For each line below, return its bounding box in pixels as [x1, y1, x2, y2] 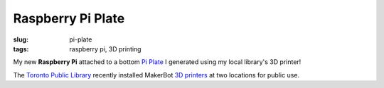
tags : [13, 44, 29, 53]
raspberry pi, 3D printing [69, 44, 142, 53]
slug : [13, 35, 28, 44]
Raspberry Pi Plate [13, 11, 125, 26]
